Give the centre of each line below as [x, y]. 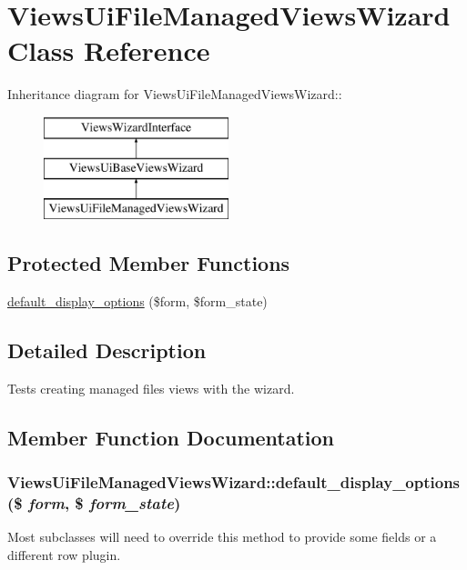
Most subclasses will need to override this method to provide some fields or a [222, 537]
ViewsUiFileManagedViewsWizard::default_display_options [234, 482]
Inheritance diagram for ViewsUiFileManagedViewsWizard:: [175, 94]
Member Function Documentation [171, 437]
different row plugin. [64, 554]
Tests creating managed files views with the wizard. [151, 388]
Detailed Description [107, 350]
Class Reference [109, 50]
